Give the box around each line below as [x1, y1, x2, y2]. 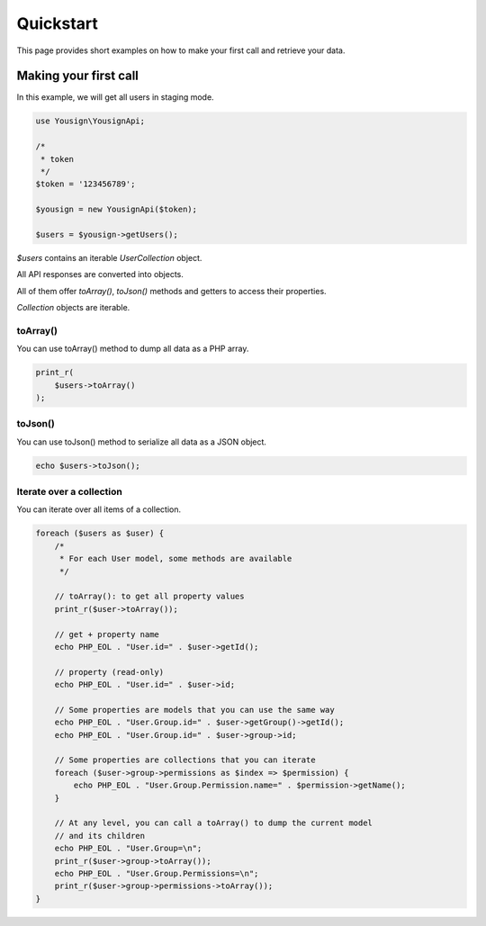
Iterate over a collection [16, 486, 123, 499]
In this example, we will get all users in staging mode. [16, 92, 215, 103]
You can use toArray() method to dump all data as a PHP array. [16, 343, 249, 355]
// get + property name [54, 629, 159, 639]
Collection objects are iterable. [16, 302, 130, 313]
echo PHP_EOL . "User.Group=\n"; [54, 843, 202, 854]
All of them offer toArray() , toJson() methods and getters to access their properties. [16, 285, 328, 296]
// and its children [54, 831, 146, 841]
